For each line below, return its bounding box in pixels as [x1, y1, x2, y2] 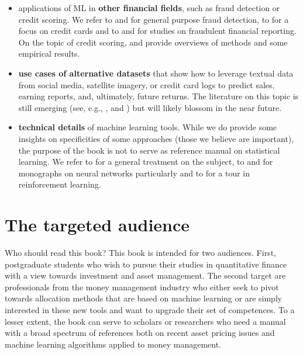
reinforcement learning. [18, 178, 101, 190]
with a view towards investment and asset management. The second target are [5, 269, 286, 282]
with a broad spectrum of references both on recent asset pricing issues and [5, 327, 275, 339]
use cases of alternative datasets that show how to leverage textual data [18, 67, 294, 79]
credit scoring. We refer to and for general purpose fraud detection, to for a [18, 13, 289, 25]
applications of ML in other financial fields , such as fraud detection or [18, 2, 280, 13]
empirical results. [18, 47, 80, 60]
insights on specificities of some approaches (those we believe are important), [18, 132, 294, 144]
